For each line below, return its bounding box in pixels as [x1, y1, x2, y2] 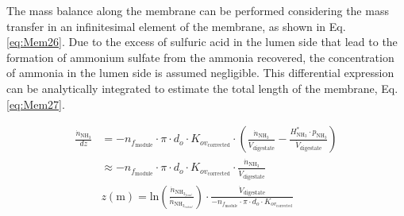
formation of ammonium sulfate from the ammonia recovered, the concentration [6, 48, 394, 65]
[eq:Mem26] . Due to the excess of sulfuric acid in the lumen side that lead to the [6, 33, 398, 50]
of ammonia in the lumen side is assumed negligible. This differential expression [6, 64, 394, 81]
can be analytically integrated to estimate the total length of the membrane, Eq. [6, 79, 398, 96]
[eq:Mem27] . [6, 95, 65, 112]
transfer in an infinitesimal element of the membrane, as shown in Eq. [6, 17, 346, 34]
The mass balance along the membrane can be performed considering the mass [6, 2, 389, 18]
